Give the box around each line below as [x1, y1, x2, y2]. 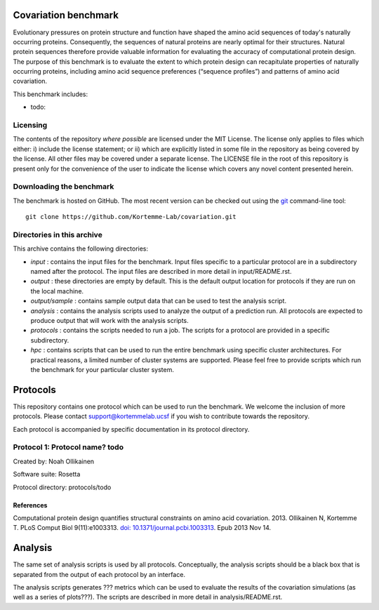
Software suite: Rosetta [13, 470, 81, 479]
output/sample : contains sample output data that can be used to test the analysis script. [30, 297, 287, 305]
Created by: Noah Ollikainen [13, 457, 95, 465]
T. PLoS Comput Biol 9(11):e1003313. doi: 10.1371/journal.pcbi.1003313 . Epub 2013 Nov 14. [13, 524, 272, 532]
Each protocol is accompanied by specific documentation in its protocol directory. [13, 425, 250, 433]
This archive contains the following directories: [13, 244, 149, 253]
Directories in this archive [13, 230, 103, 239]
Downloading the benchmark [13, 182, 114, 192]
